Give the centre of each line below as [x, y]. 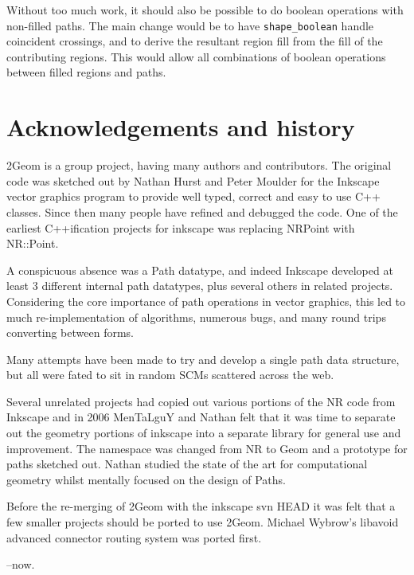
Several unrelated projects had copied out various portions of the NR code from [201, 401]
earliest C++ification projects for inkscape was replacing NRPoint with [181, 227]
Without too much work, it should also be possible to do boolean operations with [205, 10]
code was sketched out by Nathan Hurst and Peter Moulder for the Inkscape [193, 180]
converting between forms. [70, 332]
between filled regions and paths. [86, 72]
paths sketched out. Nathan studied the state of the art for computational [187, 464]
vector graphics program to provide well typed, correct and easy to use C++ [193, 196]
